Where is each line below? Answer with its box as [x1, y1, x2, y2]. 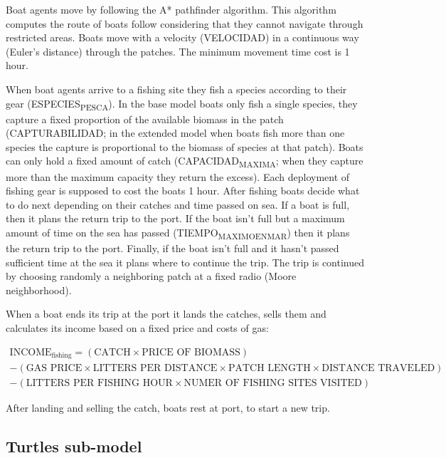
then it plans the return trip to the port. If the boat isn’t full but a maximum [6, 211, 345, 226]
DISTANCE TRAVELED [322, 363, 435, 374]
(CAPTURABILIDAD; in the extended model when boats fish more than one [6, 125, 345, 140]
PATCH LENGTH [228, 363, 311, 374]
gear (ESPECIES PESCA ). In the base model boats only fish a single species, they [6, 95, 358, 113]
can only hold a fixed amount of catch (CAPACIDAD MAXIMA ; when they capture [6, 153, 363, 170]
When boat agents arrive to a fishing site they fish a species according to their [6, 81, 347, 96]
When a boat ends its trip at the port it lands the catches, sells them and [6, 306, 326, 321]
